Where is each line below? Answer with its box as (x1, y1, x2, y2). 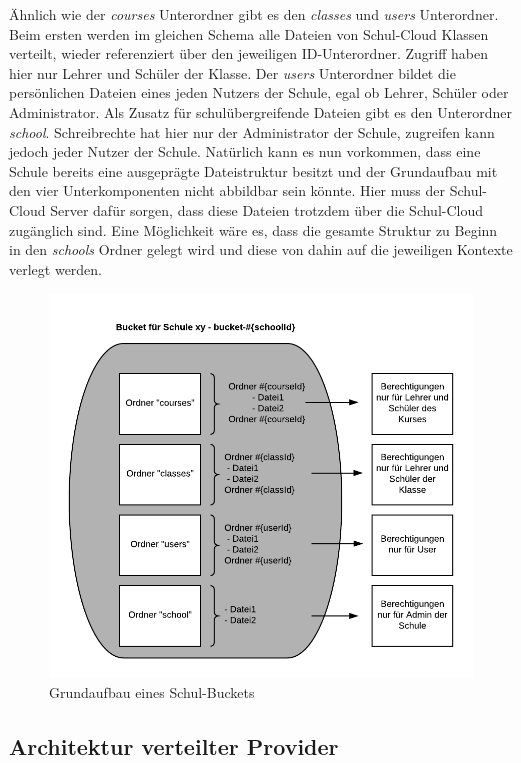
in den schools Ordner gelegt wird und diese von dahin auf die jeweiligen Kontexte (9, 239, 513, 260)
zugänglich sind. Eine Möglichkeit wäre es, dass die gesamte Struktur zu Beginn (9, 219, 498, 240)
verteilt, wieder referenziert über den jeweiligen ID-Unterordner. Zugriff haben (9, 43, 488, 64)
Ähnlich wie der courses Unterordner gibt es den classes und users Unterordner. (9, 4, 499, 24)
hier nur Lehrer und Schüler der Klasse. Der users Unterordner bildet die (9, 62, 456, 83)
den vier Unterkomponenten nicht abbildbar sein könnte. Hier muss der (9, 180, 446, 201)
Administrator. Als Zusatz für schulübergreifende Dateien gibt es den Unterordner (9, 101, 512, 122)
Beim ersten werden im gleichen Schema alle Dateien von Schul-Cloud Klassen (9, 23, 489, 44)
